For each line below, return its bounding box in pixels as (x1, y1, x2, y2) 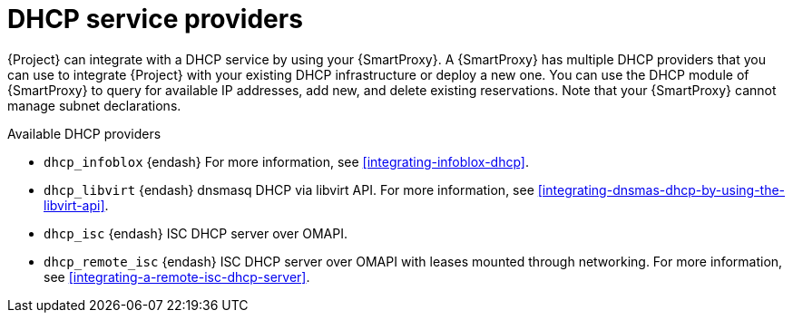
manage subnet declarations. (7, 97, 181, 113)
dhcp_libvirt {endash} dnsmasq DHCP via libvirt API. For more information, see (44, 181, 534, 198)
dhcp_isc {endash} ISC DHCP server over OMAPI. (44, 225, 348, 241)
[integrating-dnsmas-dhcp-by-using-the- (537, 181, 786, 198)
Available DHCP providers (7, 125, 162, 141)
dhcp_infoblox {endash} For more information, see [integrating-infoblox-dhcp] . (44, 153, 529, 170)
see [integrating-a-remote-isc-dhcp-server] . (44, 268, 310, 285)
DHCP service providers (7, 4, 303, 34)
